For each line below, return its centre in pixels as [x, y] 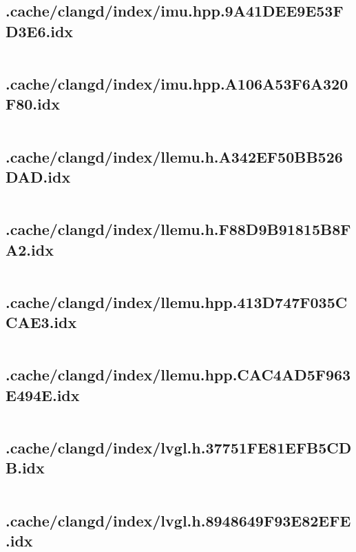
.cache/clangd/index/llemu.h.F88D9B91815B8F [178, 229]
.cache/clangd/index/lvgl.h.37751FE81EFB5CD [179, 447]
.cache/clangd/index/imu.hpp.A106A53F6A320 [177, 83]
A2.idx [30, 249]
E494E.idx [43, 395]
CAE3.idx [41, 322]
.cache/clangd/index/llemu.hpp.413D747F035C [177, 301]
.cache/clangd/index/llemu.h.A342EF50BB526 [174, 156]
